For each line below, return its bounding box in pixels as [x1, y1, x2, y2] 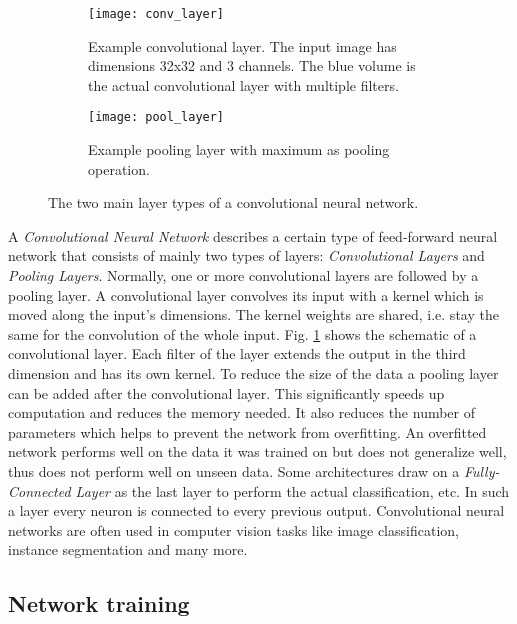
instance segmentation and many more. [8, 539, 248, 560]
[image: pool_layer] [88, 110, 225, 125]
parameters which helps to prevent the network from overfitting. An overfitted [8, 421, 487, 442]
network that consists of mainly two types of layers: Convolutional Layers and [8, 245, 485, 266]
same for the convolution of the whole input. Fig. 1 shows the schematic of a [8, 323, 477, 344]
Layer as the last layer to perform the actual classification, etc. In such [75, 480, 510, 501]
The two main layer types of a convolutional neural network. [48, 192, 419, 213]
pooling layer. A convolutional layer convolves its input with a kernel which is [8, 284, 484, 305]
